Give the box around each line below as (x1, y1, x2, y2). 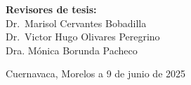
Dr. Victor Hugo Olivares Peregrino (6, 29, 160, 44)
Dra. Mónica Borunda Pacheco (6, 42, 138, 57)
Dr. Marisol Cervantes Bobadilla (6, 15, 147, 30)
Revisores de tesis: (6, 2, 97, 16)
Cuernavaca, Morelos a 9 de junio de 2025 (6, 66, 186, 81)
